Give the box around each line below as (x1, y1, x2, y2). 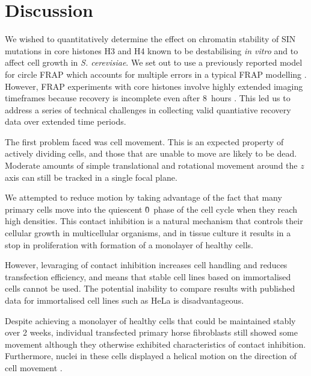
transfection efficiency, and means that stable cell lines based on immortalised (5, 270, 291, 283)
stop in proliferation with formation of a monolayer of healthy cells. (5, 238, 253, 251)
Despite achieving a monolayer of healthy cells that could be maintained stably (5, 314, 296, 327)
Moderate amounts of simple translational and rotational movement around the (5, 159, 298, 172)
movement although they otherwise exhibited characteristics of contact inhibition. (5, 337, 306, 350)
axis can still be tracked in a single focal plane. (5, 171, 177, 183)
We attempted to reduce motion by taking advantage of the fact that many (5, 191, 282, 204)
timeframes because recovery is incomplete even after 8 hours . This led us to (5, 92, 291, 104)
